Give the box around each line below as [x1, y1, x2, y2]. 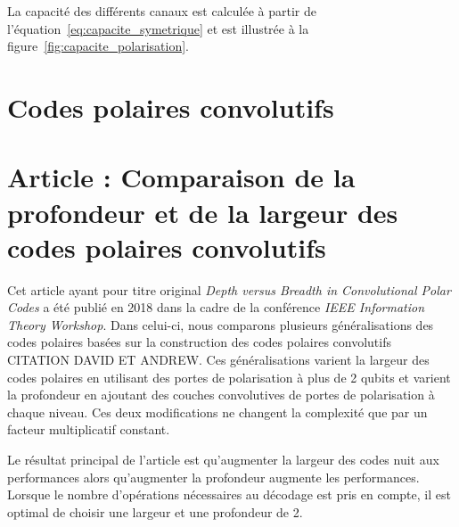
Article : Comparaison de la [7, 159, 356, 195]
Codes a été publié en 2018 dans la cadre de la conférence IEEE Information [7, 298, 425, 317]
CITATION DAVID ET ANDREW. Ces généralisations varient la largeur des [7, 350, 430, 369]
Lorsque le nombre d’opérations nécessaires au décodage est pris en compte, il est [7, 485, 451, 504]
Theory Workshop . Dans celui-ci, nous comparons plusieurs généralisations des [7, 315, 434, 333]
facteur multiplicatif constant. [7, 420, 170, 439]
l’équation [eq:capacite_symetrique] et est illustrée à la [7, 19, 309, 37]
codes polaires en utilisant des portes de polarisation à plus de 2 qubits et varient [7, 367, 451, 386]
